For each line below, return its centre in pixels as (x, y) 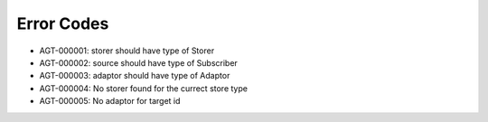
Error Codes (63, 23)
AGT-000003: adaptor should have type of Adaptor (135, 76)
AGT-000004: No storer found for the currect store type (144, 88)
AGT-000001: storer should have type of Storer (127, 51)
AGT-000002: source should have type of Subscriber (139, 62)
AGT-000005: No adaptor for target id (110, 101)
